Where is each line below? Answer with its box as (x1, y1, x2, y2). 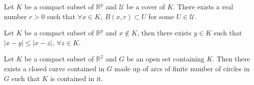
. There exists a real (173, 1, 233, 11)
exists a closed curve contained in (4, 63, 105, 73)
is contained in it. (50, 73, 103, 83)
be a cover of (126, 1, 165, 11)
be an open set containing (127, 54, 205, 64)
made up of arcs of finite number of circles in (114, 63, 250, 73)
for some (148, 11, 174, 21)
